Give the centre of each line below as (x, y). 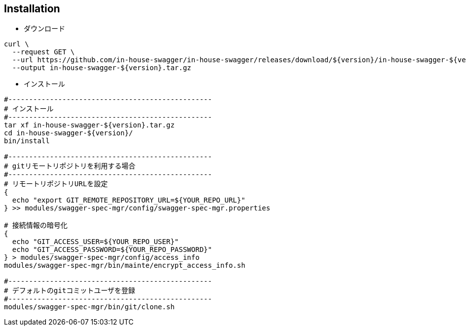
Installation (32, 9)
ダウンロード (44, 29)
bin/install (27, 141)
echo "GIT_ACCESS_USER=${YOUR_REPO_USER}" (96, 242)
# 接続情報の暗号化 (36, 226)
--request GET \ (43, 52)
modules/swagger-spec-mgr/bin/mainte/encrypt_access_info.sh (125, 266)
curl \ (17, 44)
